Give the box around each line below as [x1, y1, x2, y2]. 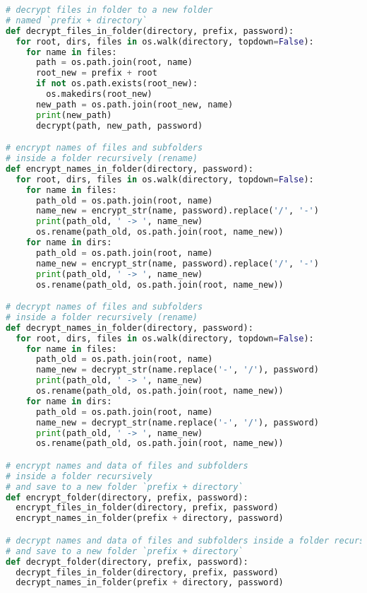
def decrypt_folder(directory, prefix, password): [6, 556, 248, 567]
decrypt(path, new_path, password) [35, 120, 203, 131]
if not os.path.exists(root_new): [35, 78, 198, 89]
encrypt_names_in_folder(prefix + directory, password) [16, 513, 284, 524]
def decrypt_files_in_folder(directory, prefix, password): [6, 25, 294, 36]
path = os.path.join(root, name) [35, 57, 193, 68]
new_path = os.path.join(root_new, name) [35, 99, 234, 110]
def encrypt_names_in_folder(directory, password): [6, 163, 253, 174]
